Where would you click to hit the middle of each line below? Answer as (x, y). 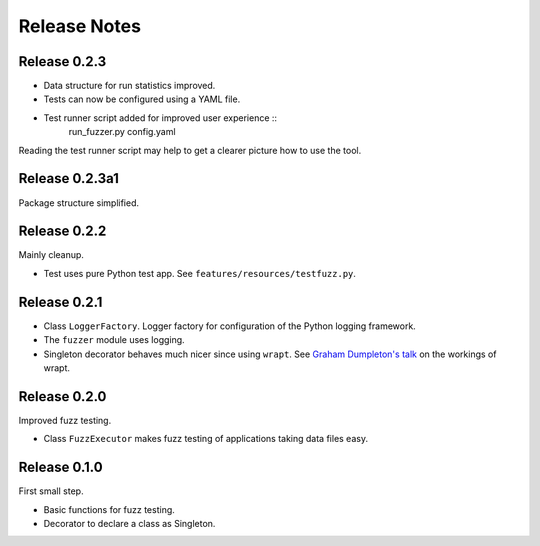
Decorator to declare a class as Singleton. (129, 523)
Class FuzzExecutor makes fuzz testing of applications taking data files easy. (206, 439)
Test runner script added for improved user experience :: (160, 117)
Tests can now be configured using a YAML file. (142, 99)
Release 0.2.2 (62, 231)
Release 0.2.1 (60, 301)
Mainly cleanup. (51, 255)
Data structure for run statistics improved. (129, 86)
